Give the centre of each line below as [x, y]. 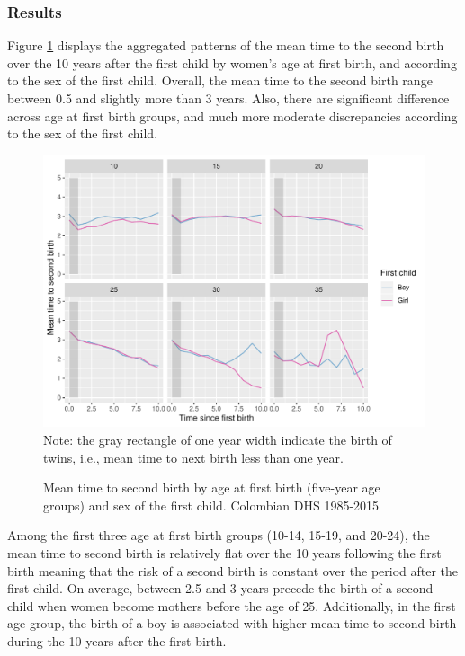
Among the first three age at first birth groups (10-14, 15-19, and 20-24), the [219, 535]
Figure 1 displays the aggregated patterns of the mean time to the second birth [226, 45]
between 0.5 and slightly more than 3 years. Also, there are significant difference [228, 98]
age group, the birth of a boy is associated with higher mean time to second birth [232, 623]
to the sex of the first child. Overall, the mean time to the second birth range [220, 80]
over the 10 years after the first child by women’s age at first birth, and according [232, 62]
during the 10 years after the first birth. [117, 640]
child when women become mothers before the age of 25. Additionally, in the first [232, 605]
